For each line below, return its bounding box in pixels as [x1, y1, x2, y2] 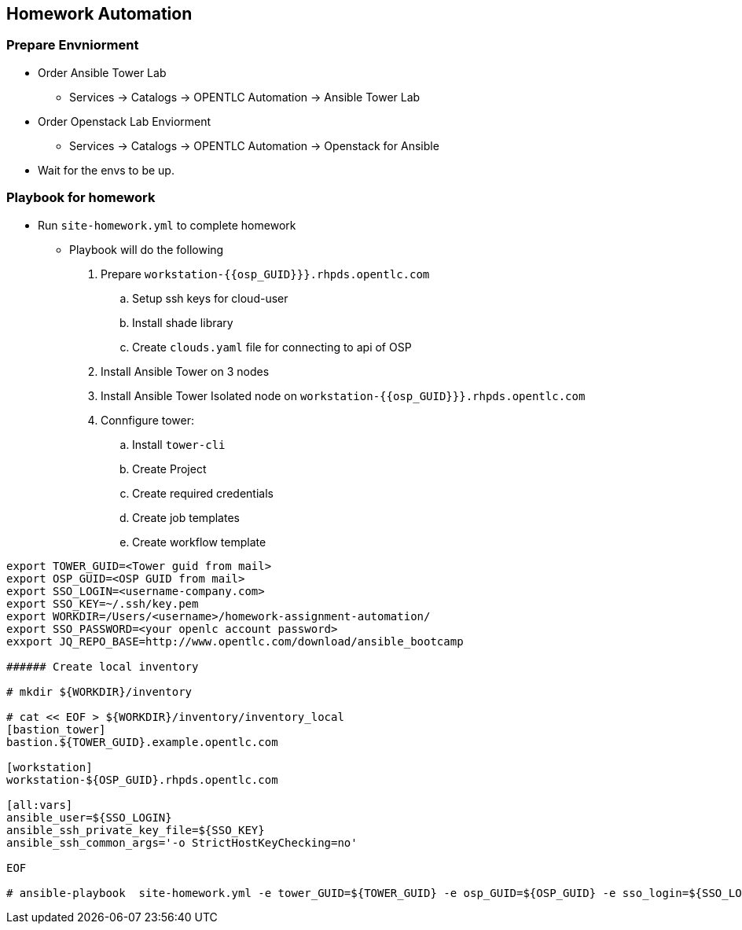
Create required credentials [132, 486, 274, 500]
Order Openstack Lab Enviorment [38, 114, 211, 128]
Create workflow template [132, 535, 266, 549]
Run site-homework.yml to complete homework [38, 218, 296, 232]
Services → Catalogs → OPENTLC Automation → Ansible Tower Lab [69, 90, 421, 104]
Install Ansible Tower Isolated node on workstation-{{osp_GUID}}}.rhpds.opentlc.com [101, 388, 586, 403]
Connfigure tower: [101, 413, 194, 427]
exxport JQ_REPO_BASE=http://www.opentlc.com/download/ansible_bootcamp [6, 634, 464, 648]
